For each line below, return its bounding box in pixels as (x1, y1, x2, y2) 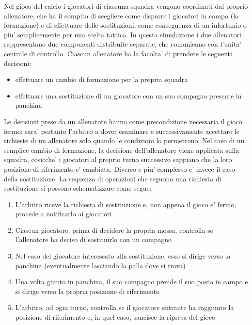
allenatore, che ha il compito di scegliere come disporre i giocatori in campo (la (4, 10, 239, 20)
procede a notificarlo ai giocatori (15, 209, 112, 219)
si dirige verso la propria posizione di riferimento (15, 286, 160, 296)
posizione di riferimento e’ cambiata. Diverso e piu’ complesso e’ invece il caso (4, 163, 235, 174)
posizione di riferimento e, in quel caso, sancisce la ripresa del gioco (15, 312, 216, 322)
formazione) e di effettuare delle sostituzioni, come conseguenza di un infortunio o (4, 20, 247, 30)
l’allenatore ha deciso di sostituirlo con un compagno (15, 234, 172, 244)
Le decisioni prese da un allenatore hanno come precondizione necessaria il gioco (4, 116, 242, 126)
